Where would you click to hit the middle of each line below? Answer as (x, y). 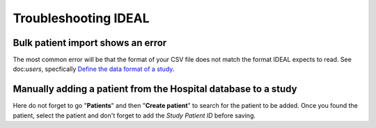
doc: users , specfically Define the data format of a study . (94, 69)
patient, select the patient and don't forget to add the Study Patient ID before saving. (134, 115)
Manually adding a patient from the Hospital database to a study (155, 89)
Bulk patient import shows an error (90, 43)
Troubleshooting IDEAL (81, 18)
